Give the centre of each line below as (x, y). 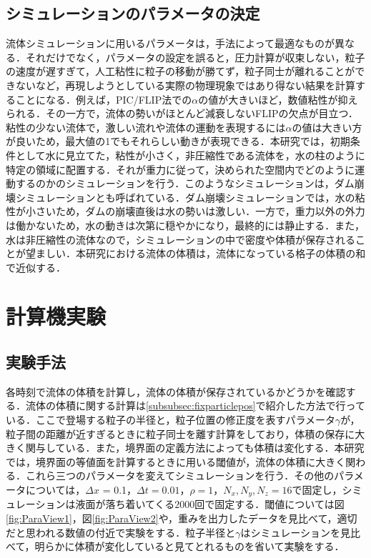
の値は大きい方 (327, 127)
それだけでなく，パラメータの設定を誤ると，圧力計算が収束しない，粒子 (195, 57)
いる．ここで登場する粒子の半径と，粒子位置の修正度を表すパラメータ (171, 420)
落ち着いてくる (140, 504)
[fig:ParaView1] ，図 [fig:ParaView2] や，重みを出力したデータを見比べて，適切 (182, 518)
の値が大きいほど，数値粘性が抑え (278, 99)
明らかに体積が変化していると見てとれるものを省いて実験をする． (189, 546)
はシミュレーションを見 (296, 532)
